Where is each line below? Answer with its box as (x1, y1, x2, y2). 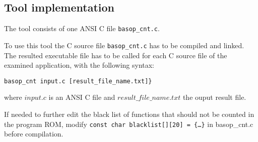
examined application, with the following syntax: (4, 60, 155, 70)
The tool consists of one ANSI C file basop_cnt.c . (4, 23, 160, 34)
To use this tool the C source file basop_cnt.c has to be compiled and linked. (4, 40, 244, 50)
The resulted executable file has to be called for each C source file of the (4, 50, 227, 60)
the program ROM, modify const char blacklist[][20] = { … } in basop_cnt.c (4, 118, 253, 129)
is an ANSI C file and (48, 92, 115, 102)
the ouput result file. (182, 92, 246, 102)
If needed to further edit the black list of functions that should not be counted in (4, 108, 254, 119)
